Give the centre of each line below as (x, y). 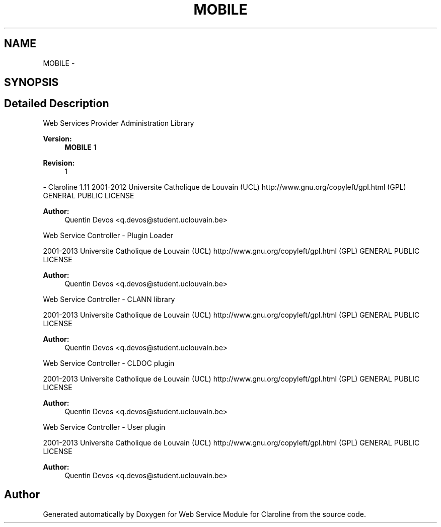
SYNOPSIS (31, 83)
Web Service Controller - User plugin (104, 427)
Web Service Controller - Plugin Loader (108, 235)
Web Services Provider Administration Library (119, 123)
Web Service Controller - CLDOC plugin (109, 363)
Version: (57, 138)
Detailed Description (57, 104)
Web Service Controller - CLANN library (109, 299)
